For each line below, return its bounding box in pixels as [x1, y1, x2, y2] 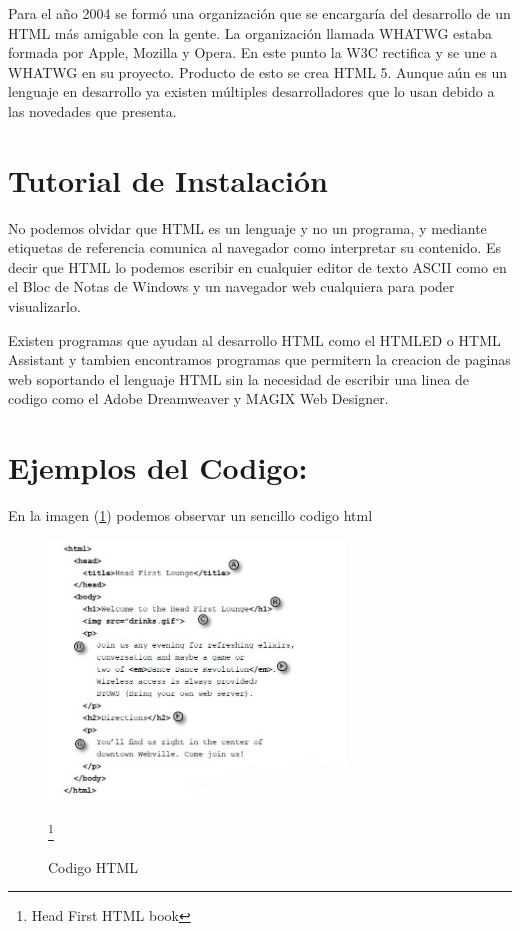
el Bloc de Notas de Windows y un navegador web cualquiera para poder [8, 276, 455, 297]
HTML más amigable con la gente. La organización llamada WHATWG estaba [8, 22, 493, 43]
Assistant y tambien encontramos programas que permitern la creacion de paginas [8, 349, 511, 370]
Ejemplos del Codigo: [8, 447, 308, 488]
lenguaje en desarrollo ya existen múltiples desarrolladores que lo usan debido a [8, 81, 495, 102]
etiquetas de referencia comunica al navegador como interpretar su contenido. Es [8, 237, 501, 258]
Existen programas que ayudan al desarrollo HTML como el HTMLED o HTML [8, 329, 501, 350]
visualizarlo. [8, 296, 81, 317]
